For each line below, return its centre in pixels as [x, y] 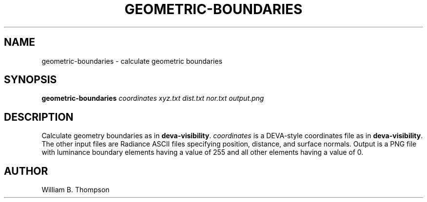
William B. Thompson [76, 190]
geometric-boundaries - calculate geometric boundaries [132, 61]
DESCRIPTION [39, 117]
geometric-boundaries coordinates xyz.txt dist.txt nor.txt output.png [153, 98]
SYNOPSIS [30, 80]
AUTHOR [26, 171]
